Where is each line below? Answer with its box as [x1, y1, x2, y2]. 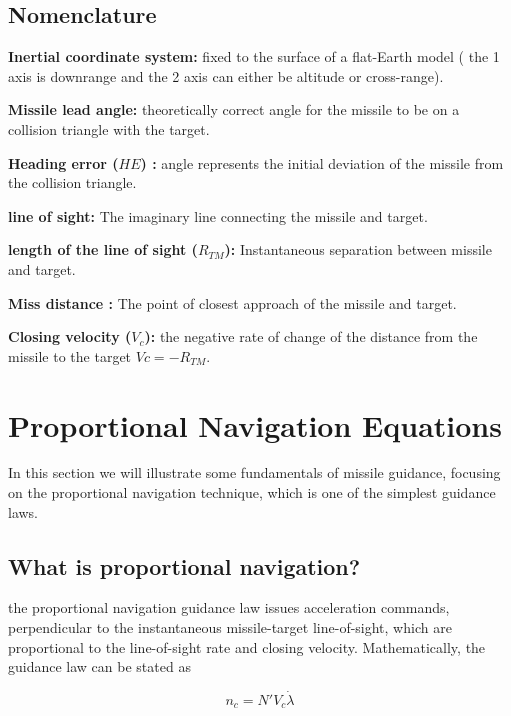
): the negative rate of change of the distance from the [144, 326, 478, 347]
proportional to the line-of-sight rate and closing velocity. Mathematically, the [8, 636, 486, 657]
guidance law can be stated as [8, 656, 191, 677]
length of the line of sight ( [8, 239, 198, 260]
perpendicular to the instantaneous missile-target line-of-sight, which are [8, 617, 452, 638]
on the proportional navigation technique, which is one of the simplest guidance [8, 482, 496, 503]
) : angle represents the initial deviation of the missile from [140, 152, 504, 173]
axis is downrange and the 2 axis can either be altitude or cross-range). [8, 65, 444, 86]
